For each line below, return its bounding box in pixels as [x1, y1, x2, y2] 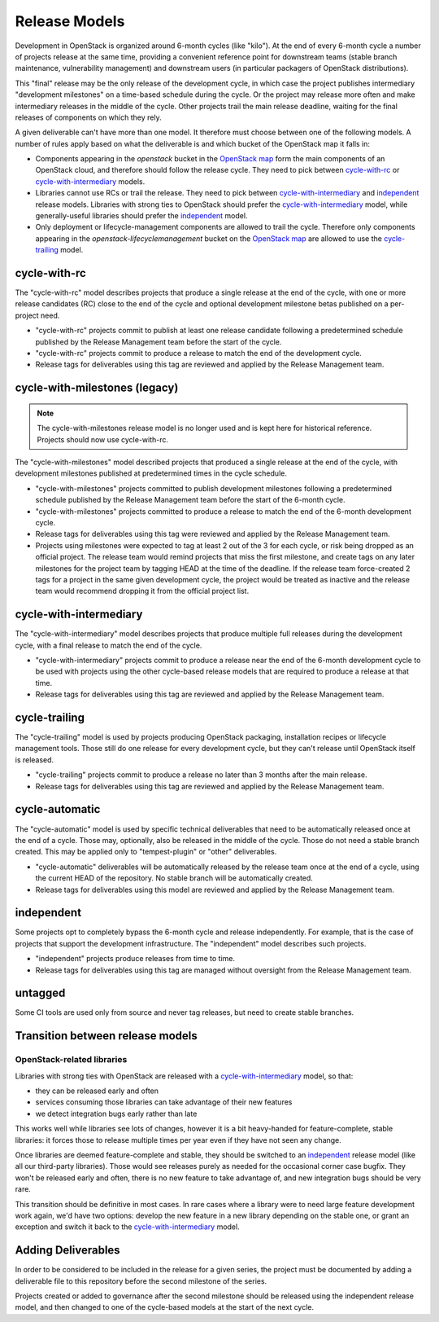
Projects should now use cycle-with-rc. [37, 434, 169, 444]
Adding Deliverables [15, 1243, 121, 1258]
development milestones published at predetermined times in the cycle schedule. [15, 468, 288, 478]
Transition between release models [15, 1029, 198, 1043]
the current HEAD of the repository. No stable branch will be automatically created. [35, 873, 313, 883]
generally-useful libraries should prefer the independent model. [35, 211, 248, 221]
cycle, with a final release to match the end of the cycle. [15, 640, 202, 650]
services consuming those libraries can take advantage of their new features [35, 1097, 293, 1107]
